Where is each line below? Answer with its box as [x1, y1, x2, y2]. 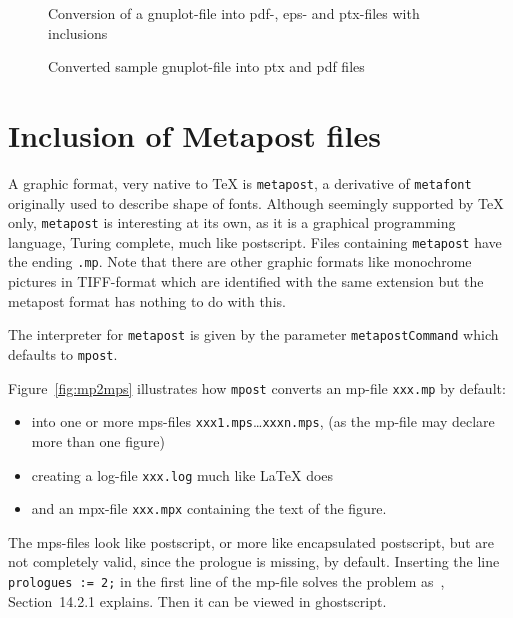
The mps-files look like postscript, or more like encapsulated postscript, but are [8, 531, 495, 552]
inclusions [48, 22, 108, 43]
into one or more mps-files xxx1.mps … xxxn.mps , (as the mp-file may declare [31, 411, 495, 432]
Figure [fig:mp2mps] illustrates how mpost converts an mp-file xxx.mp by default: [8, 377, 506, 398]
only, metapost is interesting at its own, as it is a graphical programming [8, 212, 456, 233]
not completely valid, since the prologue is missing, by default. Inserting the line [8, 551, 500, 572]
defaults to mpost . [8, 343, 118, 364]
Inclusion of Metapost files [8, 114, 381, 155]
